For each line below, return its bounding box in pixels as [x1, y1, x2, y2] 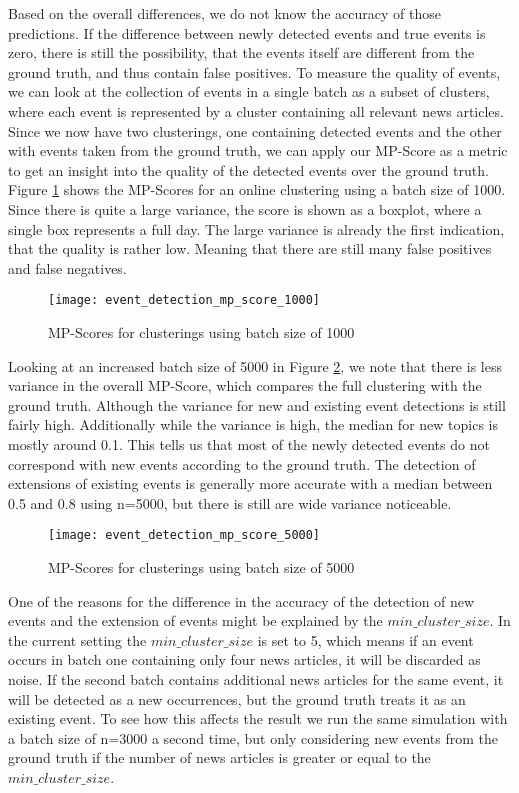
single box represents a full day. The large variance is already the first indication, [8, 218, 505, 239]
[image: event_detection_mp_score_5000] [48, 528, 321, 543]
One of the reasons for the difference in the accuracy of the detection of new [8, 590, 475, 611]
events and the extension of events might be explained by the [8, 610, 383, 631]
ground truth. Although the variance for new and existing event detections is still [8, 394, 506, 415]
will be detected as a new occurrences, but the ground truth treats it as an [8, 688, 466, 709]
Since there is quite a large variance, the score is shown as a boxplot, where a [8, 198, 482, 219]
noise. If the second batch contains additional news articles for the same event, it [8, 668, 504, 689]
